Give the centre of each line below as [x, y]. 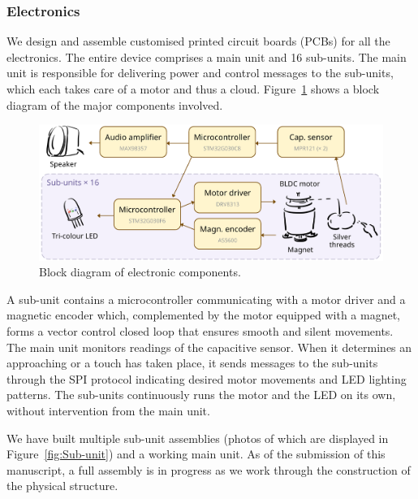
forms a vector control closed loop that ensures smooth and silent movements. [200, 331]
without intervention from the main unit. [108, 410]
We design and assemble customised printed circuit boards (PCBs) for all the [198, 41]
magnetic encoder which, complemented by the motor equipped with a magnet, [204, 315]
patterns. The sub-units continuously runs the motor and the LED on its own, [201, 395]
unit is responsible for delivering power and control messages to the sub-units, [200, 73]
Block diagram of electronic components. [140, 272]
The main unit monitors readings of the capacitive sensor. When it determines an [209, 347]
